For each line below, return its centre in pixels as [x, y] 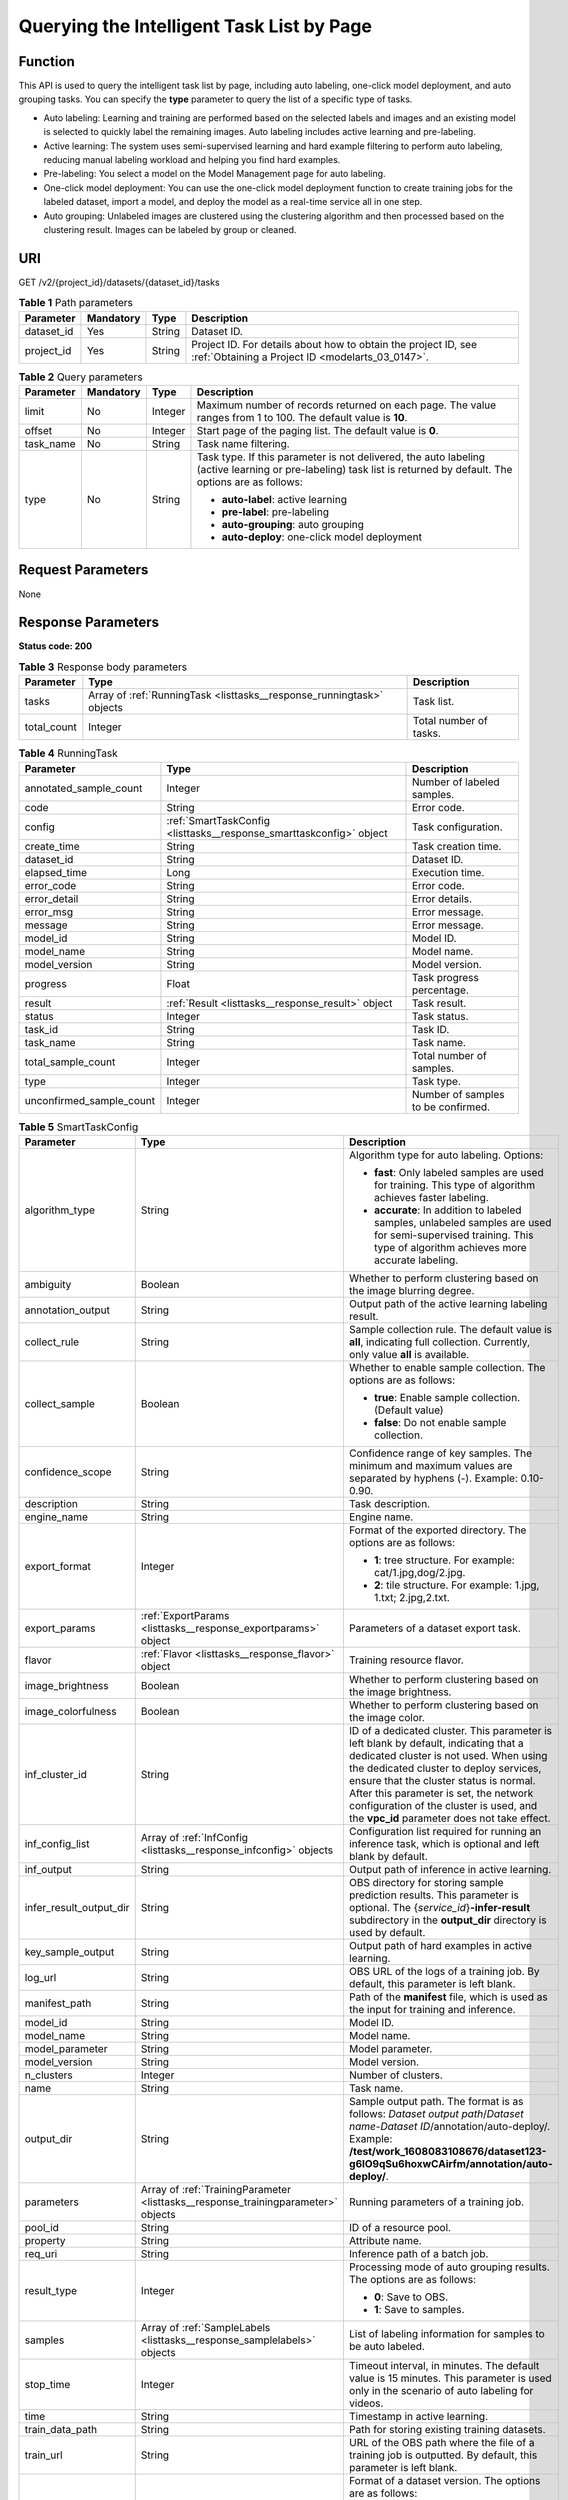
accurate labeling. [416, 1260]
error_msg [49, 912]
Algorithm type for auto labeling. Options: [446, 1155]
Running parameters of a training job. [436, 2202]
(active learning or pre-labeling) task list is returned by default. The [354, 470]
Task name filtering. [243, 444]
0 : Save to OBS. [411, 2297]
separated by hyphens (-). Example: [433, 1478]
